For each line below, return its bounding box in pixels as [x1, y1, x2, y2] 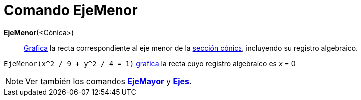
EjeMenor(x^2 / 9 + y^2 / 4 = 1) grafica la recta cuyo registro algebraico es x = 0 [4, 59, 296, 68]
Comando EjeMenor [4, 2, 138, 19]
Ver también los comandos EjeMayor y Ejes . [25, 76, 192, 86]
